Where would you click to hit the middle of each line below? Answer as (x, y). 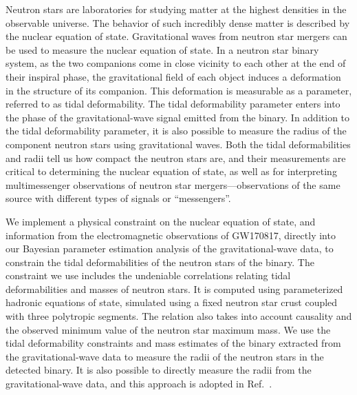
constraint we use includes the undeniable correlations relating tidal (148, 275)
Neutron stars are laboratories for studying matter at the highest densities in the (176, 9)
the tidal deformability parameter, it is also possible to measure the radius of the (176, 131)
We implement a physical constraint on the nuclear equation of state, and (161, 221)
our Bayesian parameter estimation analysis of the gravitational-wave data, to (170, 249)
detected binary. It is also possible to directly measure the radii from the (159, 370)
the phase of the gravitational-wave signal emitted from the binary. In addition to (178, 117)
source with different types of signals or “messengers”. (118, 198)
